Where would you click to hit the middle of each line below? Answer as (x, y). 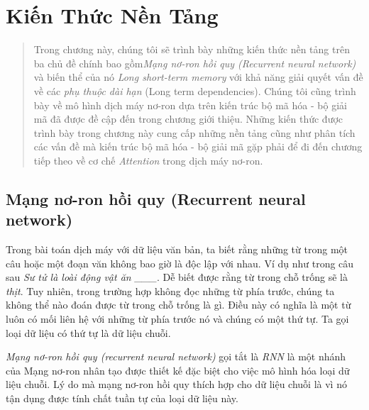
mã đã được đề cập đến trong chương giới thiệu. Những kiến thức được (188, 119)
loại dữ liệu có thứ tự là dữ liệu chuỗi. (88, 332)
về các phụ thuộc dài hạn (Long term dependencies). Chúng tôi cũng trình (195, 90)
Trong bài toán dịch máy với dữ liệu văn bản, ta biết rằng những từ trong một (177, 249)
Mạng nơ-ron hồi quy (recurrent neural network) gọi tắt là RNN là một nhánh (176, 356)
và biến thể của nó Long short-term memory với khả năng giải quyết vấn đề (198, 77)
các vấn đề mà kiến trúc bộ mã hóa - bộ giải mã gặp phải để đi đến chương (198, 146)
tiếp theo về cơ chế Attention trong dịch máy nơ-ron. (148, 160)
